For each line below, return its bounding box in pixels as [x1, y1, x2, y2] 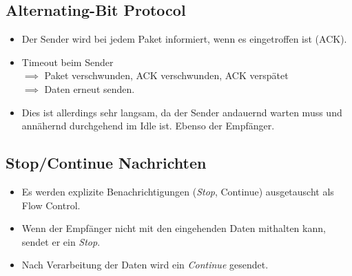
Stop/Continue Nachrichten [6, 152, 207, 173]
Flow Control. [21, 198, 81, 212]
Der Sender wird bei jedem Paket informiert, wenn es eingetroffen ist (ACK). [21, 32, 347, 46]
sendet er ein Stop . [21, 234, 101, 248]
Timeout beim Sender [21, 54, 114, 69]
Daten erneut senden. [44, 81, 135, 96]
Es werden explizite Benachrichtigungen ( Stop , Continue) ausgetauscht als [21, 184, 334, 198]
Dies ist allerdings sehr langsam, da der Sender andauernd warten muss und [21, 105, 342, 119]
